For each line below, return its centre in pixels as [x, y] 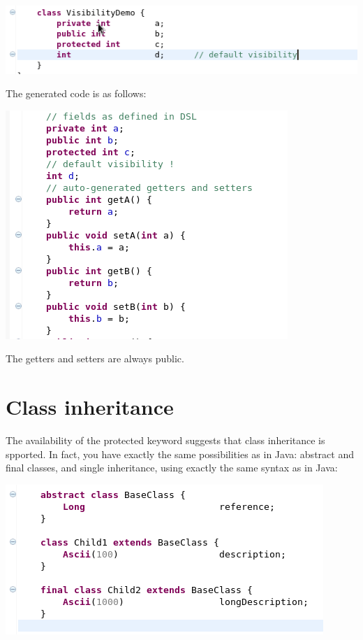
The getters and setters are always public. [95, 358]
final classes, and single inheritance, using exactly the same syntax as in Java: [172, 468]
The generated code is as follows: [76, 93]
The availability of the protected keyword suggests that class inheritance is [165, 440]
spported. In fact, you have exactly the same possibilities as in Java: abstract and [180, 454]
